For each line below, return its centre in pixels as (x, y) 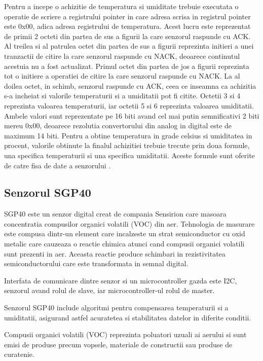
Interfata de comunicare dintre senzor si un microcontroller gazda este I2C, (121, 280)
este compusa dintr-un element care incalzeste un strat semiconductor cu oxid (125, 233)
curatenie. (19, 354)
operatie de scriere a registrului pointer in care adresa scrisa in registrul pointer (127, 16)
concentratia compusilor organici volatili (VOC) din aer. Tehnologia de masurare (129, 223)
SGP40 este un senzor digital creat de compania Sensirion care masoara (115, 214)
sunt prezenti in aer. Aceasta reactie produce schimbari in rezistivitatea (115, 253)
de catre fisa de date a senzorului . (58, 165)
